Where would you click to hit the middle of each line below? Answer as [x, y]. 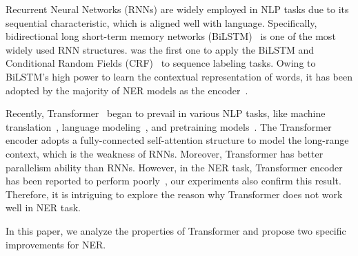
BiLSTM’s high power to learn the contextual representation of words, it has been [179, 76]
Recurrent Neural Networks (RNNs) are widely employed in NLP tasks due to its [177, 9]
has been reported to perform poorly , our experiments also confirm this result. [173, 181]
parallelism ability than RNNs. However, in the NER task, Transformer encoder [174, 167]
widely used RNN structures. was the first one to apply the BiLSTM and [160, 49]
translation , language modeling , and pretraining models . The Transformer [169, 126]
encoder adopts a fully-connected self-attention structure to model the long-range [177, 140]
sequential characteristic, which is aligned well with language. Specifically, [161, 22]
